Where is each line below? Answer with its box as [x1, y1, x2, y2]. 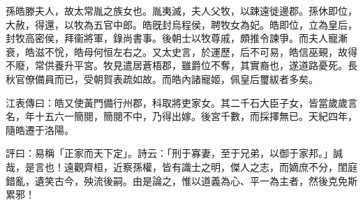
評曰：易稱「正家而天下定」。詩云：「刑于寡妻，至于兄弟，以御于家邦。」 [6, 146, 333, 160]
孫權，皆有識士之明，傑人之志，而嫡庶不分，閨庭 [132, 159, 357, 174]
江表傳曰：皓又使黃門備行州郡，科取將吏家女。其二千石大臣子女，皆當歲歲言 [6, 95, 357, 109]
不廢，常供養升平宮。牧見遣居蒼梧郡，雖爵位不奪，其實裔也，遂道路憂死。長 [6, 58, 357, 73]
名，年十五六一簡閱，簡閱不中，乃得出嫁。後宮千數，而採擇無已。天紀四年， [6, 109, 357, 123]
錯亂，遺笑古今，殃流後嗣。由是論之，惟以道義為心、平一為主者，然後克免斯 [6, 173, 357, 188]
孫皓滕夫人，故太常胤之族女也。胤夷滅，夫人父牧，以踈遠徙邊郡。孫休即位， [6, 3, 357, 17]
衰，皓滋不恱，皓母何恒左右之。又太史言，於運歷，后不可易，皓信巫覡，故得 [6, 44, 357, 59]
